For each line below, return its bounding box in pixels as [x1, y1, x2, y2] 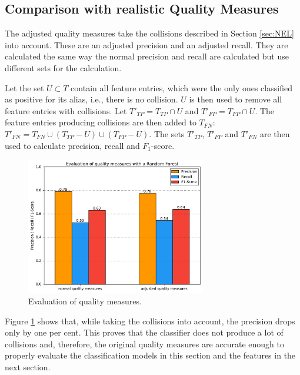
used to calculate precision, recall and [5, 139, 140, 151]
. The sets [149, 127, 185, 140]
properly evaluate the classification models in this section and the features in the [5, 349, 296, 361]
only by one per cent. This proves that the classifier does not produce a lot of [5, 326, 284, 339]
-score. [151, 139, 175, 151]
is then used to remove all [189, 93, 282, 105]
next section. [5, 361, 51, 373]
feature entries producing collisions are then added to [5, 116, 196, 128]
